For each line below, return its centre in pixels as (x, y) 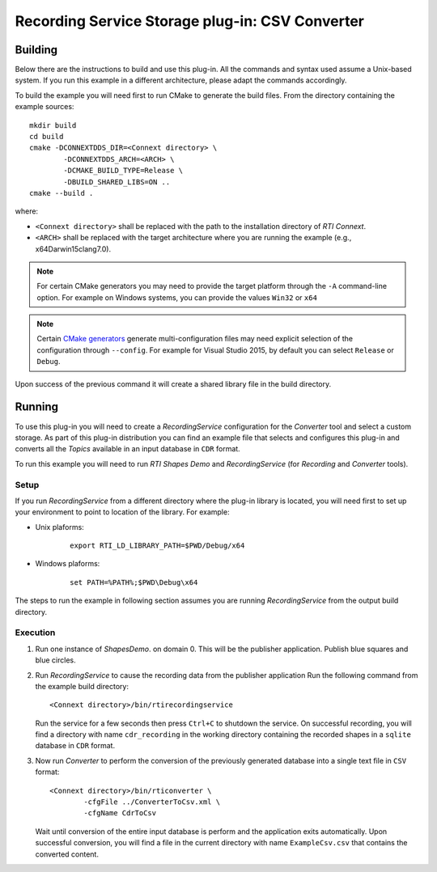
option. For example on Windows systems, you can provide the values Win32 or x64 (177, 297)
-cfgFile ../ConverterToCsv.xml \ (152, 802)
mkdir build (53, 125)
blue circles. (55, 660)
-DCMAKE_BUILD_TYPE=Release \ (123, 171)
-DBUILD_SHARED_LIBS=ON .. (117, 182)
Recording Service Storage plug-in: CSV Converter (189, 21)
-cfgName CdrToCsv (120, 813)
